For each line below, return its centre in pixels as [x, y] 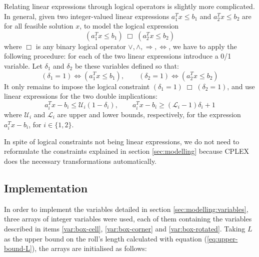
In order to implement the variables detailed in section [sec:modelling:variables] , [126, 209]
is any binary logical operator [81, 46]
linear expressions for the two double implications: [81, 96]
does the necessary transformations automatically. [80, 161]
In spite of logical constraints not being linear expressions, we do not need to [122, 141]
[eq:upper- [222, 238]
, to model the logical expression [129, 26]
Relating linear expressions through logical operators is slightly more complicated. [129, 6]
